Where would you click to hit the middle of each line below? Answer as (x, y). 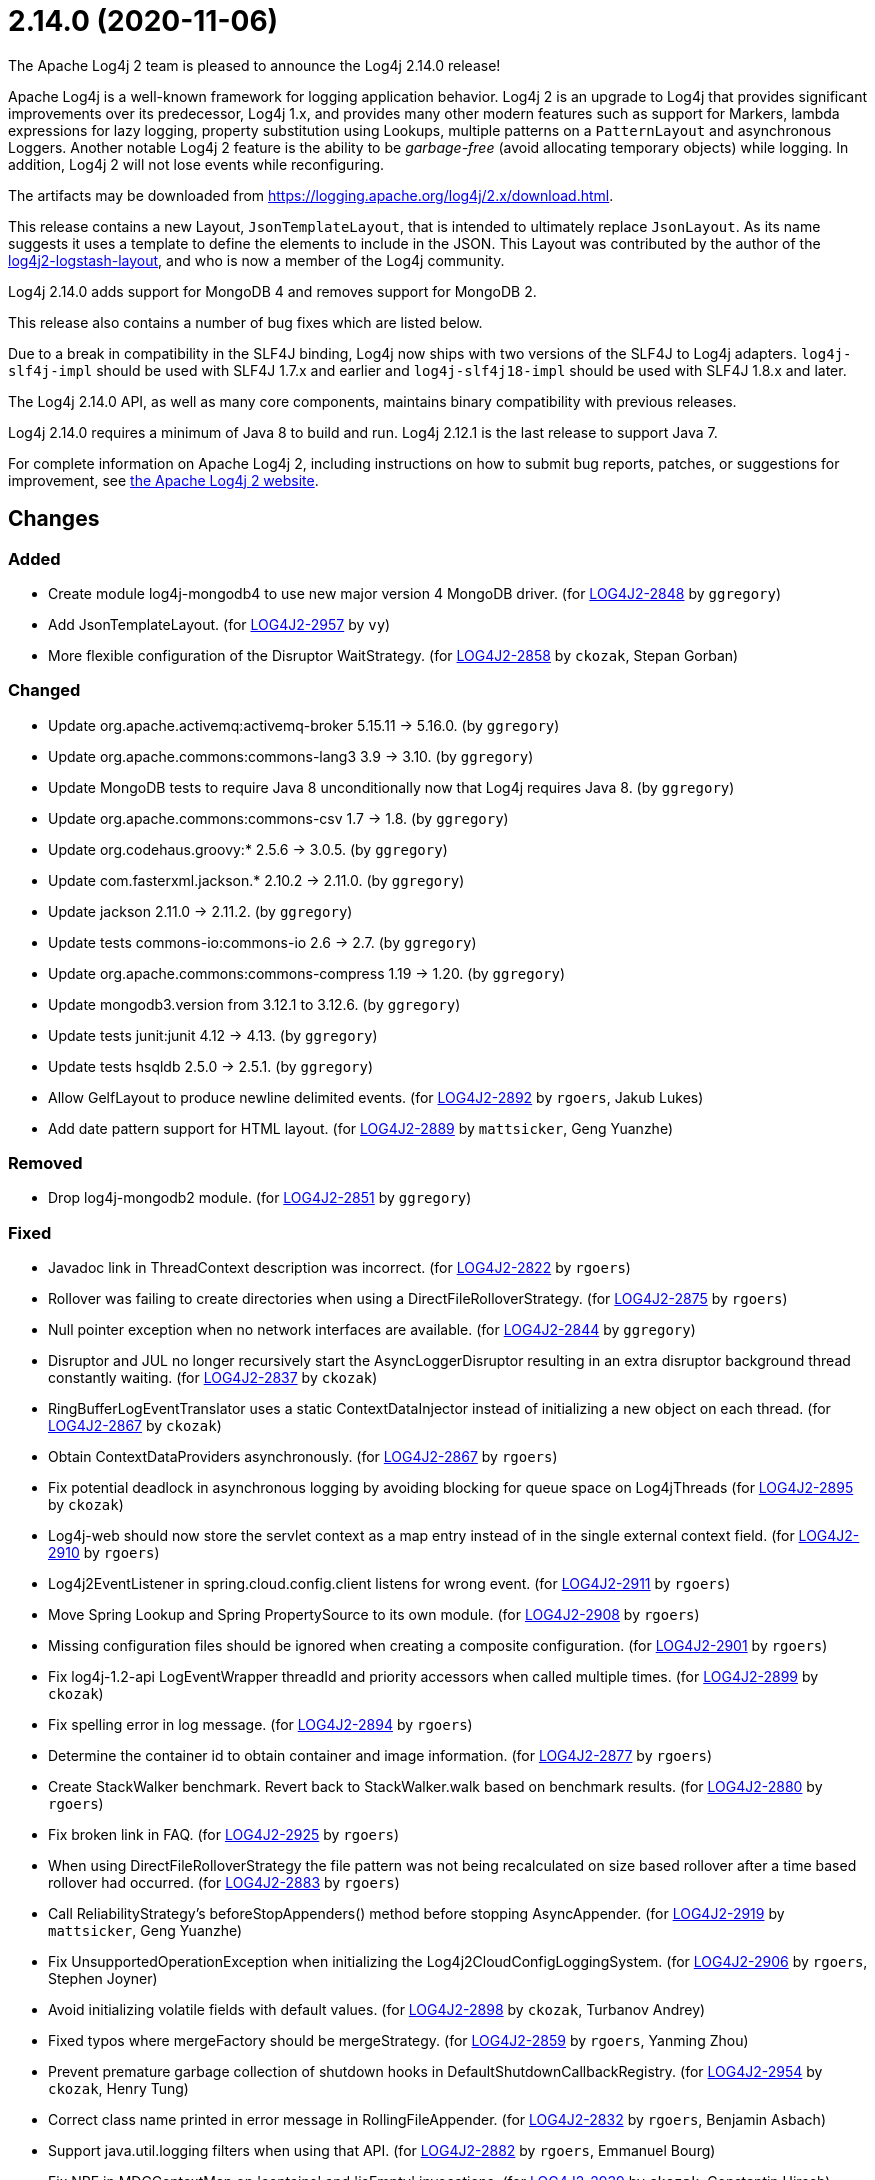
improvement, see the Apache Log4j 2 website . (163, 480)
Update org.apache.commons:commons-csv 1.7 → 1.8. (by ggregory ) (278, 818)
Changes (54, 519)
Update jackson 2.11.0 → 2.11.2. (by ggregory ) (200, 911)
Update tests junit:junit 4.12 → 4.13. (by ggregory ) (213, 1035)
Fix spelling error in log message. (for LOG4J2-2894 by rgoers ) (260, 1725)
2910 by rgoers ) (104, 1553)
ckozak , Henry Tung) (118, 2089)
